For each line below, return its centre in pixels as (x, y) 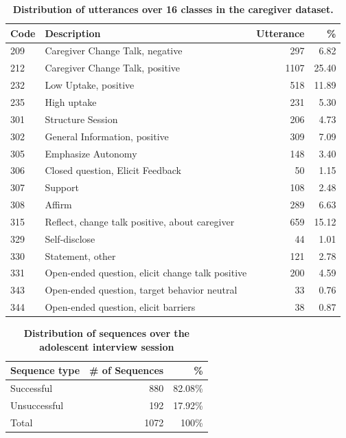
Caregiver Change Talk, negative (114, 51)
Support (62, 187)
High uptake (71, 101)
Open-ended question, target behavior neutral (141, 290)
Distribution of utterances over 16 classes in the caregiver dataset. (173, 9)
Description (73, 33)
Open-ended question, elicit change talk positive (146, 273)
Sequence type (45, 370)
